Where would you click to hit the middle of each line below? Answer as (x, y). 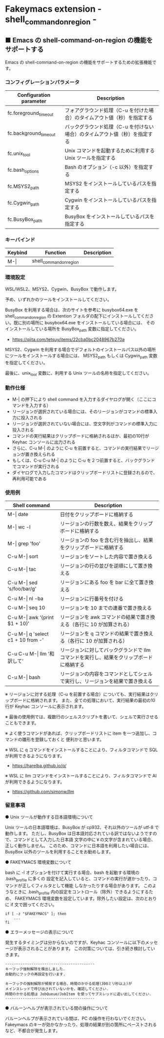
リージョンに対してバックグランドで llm (105, 650)
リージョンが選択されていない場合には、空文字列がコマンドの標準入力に (85, 424)
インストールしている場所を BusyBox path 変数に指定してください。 (72, 329)
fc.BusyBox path (25, 220)
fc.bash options (23, 170)
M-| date (18, 514)
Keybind (18, 253)
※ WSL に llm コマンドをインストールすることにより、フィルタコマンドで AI (81, 776)
